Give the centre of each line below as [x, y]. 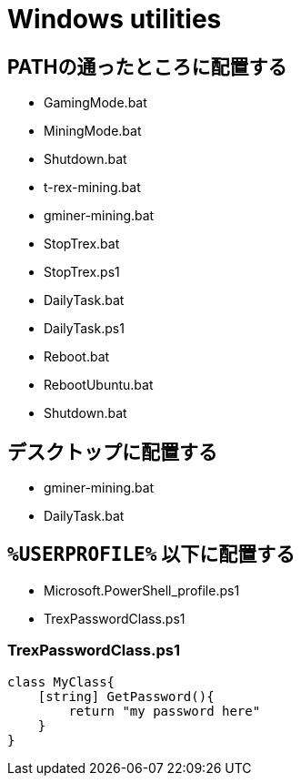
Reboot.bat [77, 357]
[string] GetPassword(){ [126, 696]
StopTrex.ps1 [82, 272]
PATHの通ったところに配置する [147, 66]
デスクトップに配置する [112, 452]
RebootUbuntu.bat [99, 385]
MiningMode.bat [93, 131]
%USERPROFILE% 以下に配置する [151, 554]
